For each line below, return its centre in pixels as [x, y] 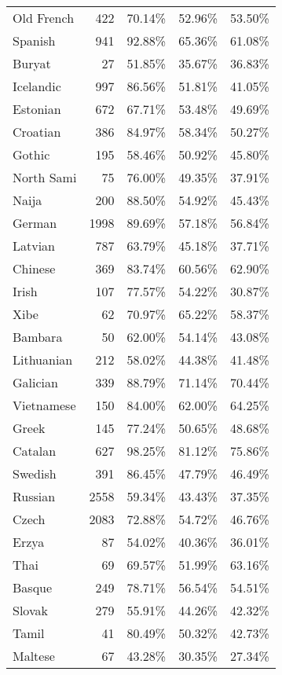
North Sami [45, 177]
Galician [35, 382]
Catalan [35, 451]
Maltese [34, 656]
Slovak [30, 610]
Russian [34, 496]
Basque [33, 587]
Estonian [37, 109]
